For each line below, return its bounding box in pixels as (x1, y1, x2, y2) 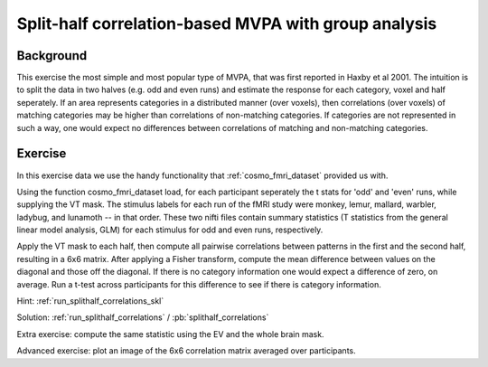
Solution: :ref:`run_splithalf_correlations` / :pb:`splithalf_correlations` (16, 312, 269, 323)
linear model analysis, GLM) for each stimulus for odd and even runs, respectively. (16, 224, 324, 235)
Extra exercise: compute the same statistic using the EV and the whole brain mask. (16, 328, 324, 339)
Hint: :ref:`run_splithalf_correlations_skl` (16, 296, 164, 306)
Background (16, 48, 88, 63)
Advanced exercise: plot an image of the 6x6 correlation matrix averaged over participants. (16, 345, 356, 356)
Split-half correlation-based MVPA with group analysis (16, 14, 437, 33)
